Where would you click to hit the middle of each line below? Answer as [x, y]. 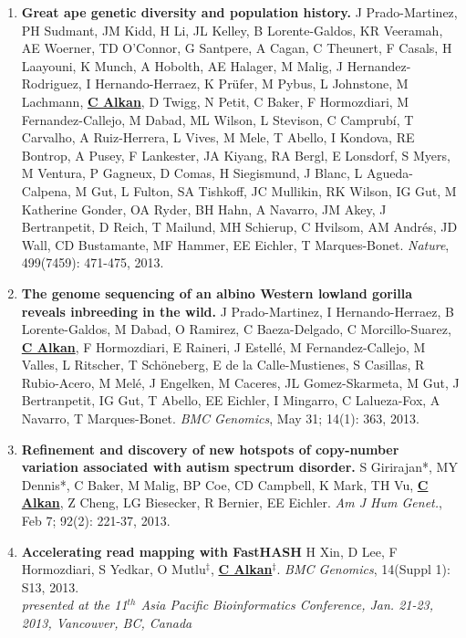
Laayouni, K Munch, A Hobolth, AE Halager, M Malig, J [182, 65]
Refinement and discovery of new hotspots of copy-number [210, 449]
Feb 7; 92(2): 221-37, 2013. [96, 521]
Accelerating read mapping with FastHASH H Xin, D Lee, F [209, 551]
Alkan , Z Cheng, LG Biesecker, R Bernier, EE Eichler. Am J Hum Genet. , [232, 502]
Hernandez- [379, 65]
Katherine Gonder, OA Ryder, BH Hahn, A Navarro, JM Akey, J [204, 209]
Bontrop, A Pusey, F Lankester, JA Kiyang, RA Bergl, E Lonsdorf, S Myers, [236, 155]
